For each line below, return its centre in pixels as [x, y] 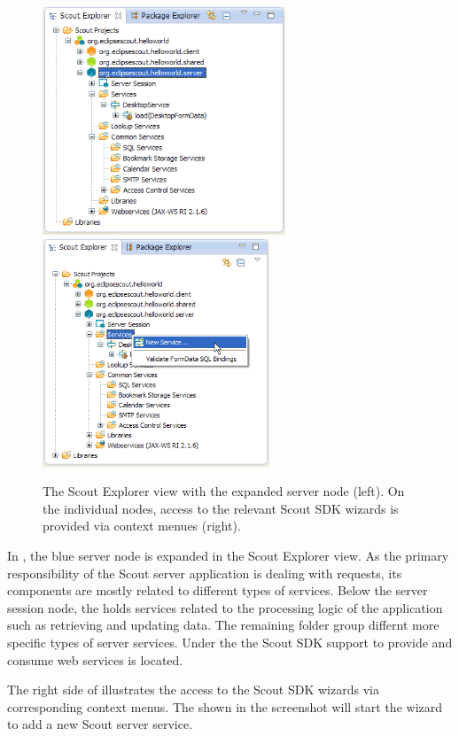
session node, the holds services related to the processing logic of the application [225, 607]
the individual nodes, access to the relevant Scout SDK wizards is [221, 508]
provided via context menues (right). [142, 526]
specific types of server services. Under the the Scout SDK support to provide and [230, 642]
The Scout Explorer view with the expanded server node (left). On [224, 491]
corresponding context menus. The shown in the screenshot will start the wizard [225, 706]
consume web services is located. [95, 659]
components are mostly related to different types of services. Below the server [218, 590]
